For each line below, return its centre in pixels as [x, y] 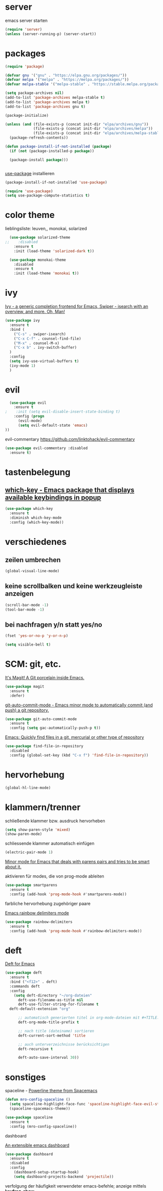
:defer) [17, 695]
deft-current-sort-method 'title [52, 1035]
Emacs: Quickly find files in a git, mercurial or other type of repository [74, 737]
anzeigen [19, 594]
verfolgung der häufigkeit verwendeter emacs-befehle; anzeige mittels [76, 1186]
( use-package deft [24, 973]
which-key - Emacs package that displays [70, 490]
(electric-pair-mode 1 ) [29, 852]
